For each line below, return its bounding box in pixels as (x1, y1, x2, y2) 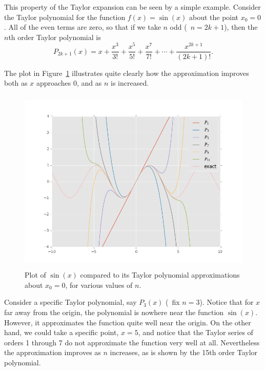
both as (4, 77, 28, 88)
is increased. (111, 77, 149, 88)
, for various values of (65, 279, 133, 290)
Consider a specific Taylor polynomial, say (4, 297, 137, 307)
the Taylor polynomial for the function (4, 11, 126, 22)
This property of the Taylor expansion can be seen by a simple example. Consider (4, 2, 261, 12)
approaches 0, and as (36, 77, 102, 88)
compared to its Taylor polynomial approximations (80, 269, 240, 280)
